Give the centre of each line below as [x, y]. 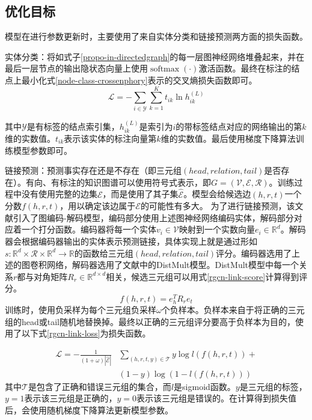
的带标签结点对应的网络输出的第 [239, 126]
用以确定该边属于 [102, 206]
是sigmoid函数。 [205, 386]
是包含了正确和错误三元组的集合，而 [99, 386]
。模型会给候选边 [217, 194]
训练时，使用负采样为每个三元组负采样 [81, 310]
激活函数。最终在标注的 [245, 68]
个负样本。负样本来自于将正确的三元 [233, 310]
